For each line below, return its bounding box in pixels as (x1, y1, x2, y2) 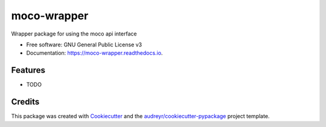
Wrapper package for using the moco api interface (11, 30, 137, 37)
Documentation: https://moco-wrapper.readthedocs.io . (26, 49, 163, 57)
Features (11, 65, 45, 75)
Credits (11, 97, 40, 107)
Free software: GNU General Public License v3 (26, 41, 142, 48)
